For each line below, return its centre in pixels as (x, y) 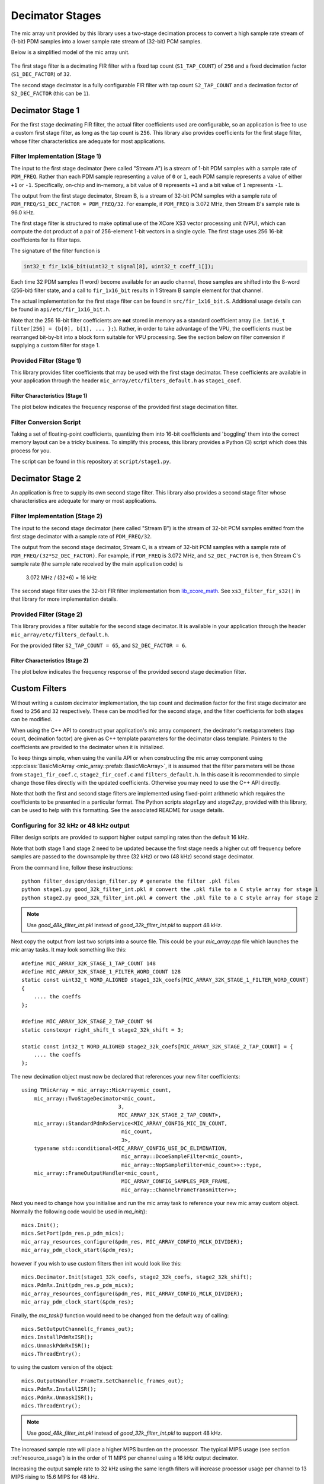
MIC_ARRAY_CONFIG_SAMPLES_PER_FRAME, (176, 1182)
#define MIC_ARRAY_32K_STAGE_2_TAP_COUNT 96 (87, 1022)
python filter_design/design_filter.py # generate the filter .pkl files (131, 881)
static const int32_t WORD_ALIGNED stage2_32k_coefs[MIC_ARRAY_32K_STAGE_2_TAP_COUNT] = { (157, 1047)
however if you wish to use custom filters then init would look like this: (96, 1263)
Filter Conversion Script (46, 422)
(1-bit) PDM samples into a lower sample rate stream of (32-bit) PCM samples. (107, 41)
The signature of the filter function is (56, 251)
